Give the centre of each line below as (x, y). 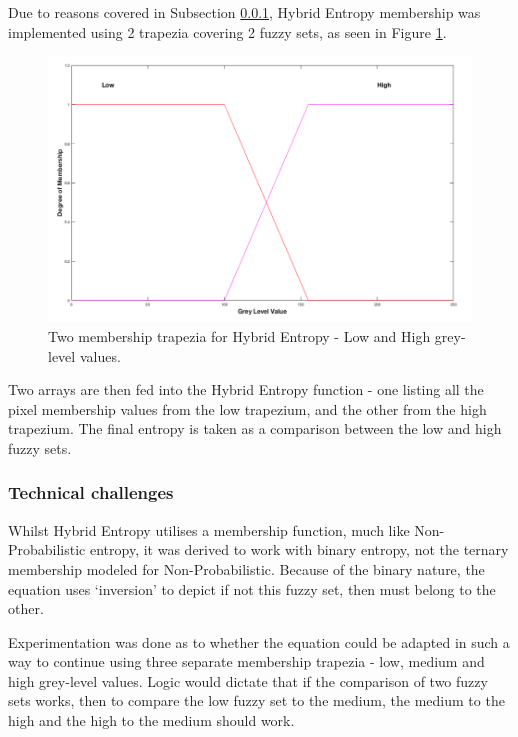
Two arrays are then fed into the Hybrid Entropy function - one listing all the (246, 389)
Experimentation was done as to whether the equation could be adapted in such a (259, 641)
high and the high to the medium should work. (151, 720)
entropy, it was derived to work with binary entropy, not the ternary (299, 549)
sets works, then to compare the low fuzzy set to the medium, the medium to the (256, 700)
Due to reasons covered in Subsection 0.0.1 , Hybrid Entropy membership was (244, 12)
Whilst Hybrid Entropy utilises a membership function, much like (209, 529)
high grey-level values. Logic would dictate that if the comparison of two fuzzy (248, 680)
